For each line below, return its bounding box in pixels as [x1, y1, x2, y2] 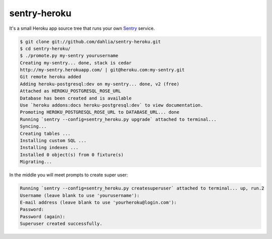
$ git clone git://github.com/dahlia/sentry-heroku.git [20, 38, 161, 44]
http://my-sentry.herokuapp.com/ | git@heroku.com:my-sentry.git [20, 67, 185, 73]
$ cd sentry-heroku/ [20, 45, 71, 52]
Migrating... [20, 159, 52, 165]
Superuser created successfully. [20, 221, 103, 227]
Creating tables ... [20, 130, 71, 136]
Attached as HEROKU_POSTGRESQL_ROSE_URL [20, 88, 121, 94]
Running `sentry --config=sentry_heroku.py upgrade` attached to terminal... [20, 116, 217, 122]
